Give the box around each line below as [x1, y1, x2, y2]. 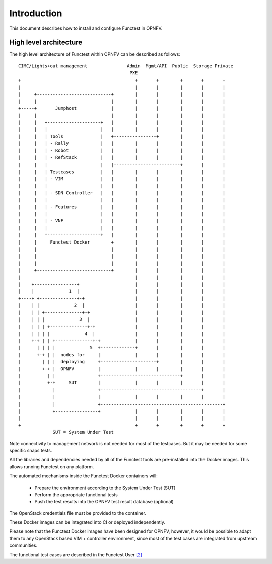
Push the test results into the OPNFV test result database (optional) [34, 499, 174, 505]
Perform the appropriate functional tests [34, 491, 118, 498]
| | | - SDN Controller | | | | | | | [18, 190, 226, 196]
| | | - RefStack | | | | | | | [18, 154, 226, 160]
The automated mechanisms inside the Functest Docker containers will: [9, 473, 158, 479]
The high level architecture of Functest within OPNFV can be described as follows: [9, 51, 181, 57]
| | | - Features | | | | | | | [18, 204, 226, 210]
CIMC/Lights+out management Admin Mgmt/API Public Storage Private [18, 63, 234, 69]
